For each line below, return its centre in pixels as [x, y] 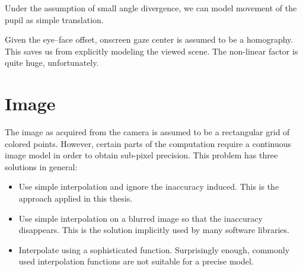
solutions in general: [41, 166]
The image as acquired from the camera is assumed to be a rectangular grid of [147, 132]
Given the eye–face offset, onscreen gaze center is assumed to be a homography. [149, 39]
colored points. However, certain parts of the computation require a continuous [148, 143]
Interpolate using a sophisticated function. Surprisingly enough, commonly [154, 249]
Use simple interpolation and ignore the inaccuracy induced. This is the [149, 186]
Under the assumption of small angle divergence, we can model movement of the [151, 8]
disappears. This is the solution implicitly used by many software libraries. [154, 230]
